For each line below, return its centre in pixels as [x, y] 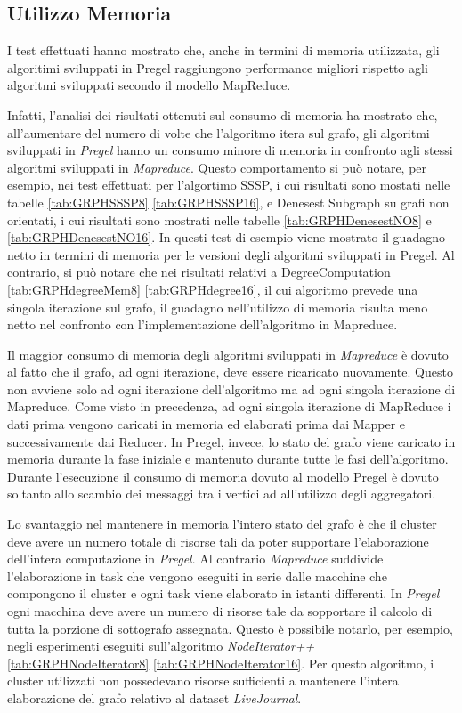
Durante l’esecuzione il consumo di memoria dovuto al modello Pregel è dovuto [223, 476]
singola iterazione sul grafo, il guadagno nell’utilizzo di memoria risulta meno [218, 307]
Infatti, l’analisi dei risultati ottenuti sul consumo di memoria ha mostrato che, [223, 114]
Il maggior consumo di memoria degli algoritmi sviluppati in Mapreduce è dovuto [228, 354]
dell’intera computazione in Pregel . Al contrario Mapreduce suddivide [195, 559]
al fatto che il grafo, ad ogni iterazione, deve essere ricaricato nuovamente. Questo [230, 372]
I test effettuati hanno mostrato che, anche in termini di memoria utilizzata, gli [223, 50]
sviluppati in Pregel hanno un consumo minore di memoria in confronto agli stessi [230, 150]
